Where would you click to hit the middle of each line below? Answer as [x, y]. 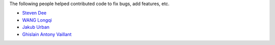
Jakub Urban [36, 27]
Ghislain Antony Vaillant [47, 34]
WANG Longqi [37, 20]
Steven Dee [34, 13]
